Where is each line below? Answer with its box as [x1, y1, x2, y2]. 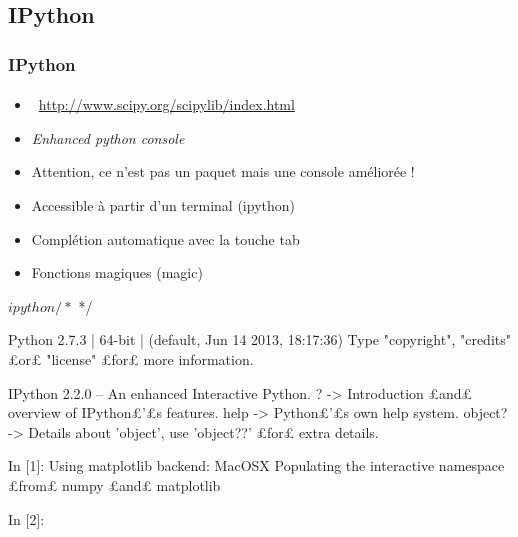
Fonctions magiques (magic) [31, 262, 203, 283]
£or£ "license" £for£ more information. [8, 348, 254, 369]
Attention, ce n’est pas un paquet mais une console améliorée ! [31, 161, 415, 182]
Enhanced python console [31, 127, 185, 148]
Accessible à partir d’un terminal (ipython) [31, 195, 295, 215]
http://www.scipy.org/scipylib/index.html [38, 94, 295, 115]
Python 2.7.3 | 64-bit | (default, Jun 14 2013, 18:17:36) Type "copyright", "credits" [8, 329, 511, 350]
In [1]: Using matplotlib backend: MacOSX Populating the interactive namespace [8, 455, 505, 476]
